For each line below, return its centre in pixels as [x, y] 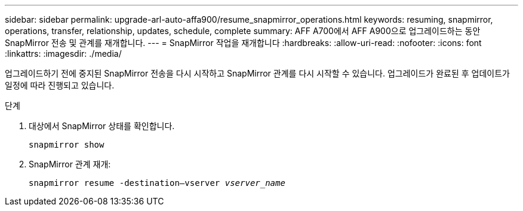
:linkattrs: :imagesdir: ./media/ [63, 53]
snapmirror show [67, 145]
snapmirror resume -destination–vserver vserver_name [157, 183]
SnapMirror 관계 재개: [70, 164]
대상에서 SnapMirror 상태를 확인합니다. [102, 126]
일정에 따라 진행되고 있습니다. [60, 85]
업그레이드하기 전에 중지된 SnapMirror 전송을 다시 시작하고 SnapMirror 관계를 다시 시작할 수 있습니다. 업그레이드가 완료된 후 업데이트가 [257, 73]
